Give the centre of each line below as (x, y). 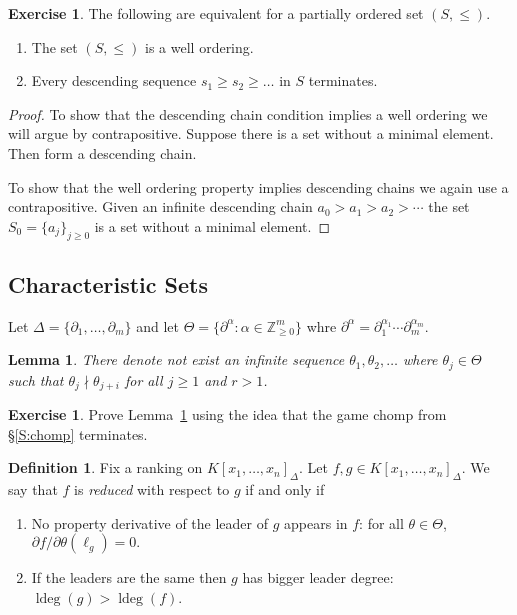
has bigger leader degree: (318, 577)
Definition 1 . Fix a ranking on (105, 467)
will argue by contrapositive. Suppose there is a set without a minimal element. (251, 133)
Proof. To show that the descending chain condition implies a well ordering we (248, 113)
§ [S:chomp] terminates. (78, 433)
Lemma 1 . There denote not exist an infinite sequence (176, 359)
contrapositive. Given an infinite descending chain (160, 206)
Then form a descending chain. (102, 152)
